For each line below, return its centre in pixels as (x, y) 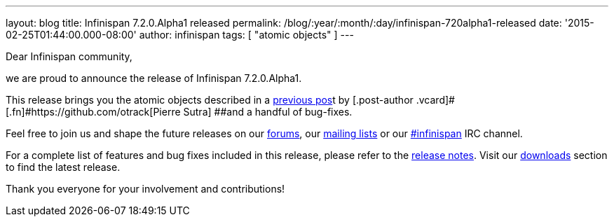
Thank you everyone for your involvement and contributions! (145, 189)
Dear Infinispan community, (69, 56)
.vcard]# (435, 100)
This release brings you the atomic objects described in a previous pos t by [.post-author (210, 100)
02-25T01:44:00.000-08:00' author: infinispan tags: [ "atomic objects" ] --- (180, 35)
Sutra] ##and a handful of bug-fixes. (268, 112)
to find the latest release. (63, 167)
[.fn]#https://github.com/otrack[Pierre (93, 112)
